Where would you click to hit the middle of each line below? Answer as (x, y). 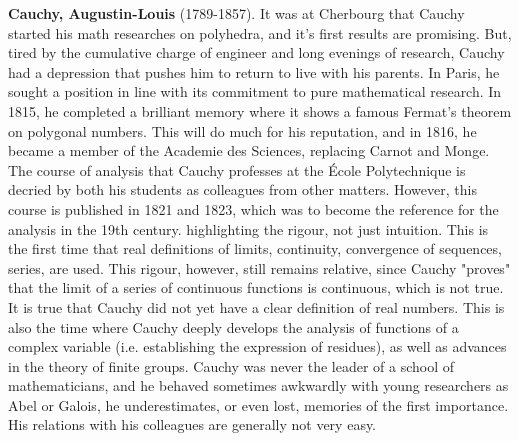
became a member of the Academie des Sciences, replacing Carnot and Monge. (249, 150)
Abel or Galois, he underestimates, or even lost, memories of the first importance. (258, 404)
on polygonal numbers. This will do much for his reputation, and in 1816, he (242, 130)
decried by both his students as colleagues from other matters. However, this (242, 189)
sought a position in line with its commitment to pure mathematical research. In (255, 91)
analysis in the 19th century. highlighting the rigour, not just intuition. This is (248, 228)
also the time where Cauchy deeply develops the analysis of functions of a (233, 326)
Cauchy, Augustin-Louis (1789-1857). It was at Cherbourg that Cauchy (236, 13)
